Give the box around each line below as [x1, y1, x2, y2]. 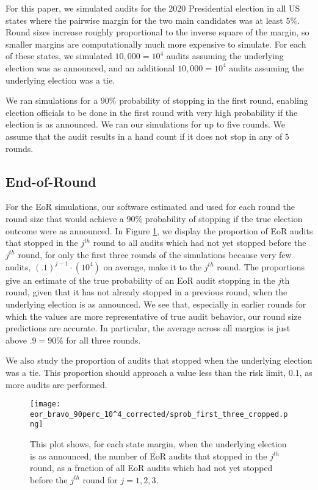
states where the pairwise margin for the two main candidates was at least [5, 13, 283, 26]
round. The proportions [217, 260, 305, 273]
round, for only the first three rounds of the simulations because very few [18, 248, 292, 261]
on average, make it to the [103, 260, 202, 273]
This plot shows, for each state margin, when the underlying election [30, 438, 287, 450]
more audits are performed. [5, 378, 107, 391]
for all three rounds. [66, 333, 141, 346]
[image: [30, 400, 61, 409]
